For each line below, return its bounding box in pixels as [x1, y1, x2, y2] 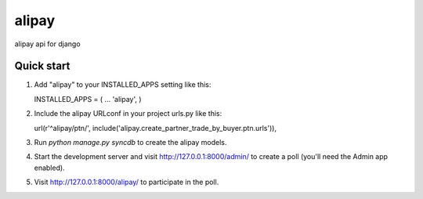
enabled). [34, 163, 66, 172]
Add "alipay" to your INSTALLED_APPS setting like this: [34, 80, 211, 89]
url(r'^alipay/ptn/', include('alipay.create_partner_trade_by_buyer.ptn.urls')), [34, 123, 277, 132]
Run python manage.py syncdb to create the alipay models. [34, 138, 227, 147]
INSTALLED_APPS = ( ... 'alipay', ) [34, 94, 142, 103]
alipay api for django [14, 39, 81, 49]
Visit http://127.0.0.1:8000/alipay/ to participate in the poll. [34, 177, 219, 187]
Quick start [14, 60, 70, 73]
